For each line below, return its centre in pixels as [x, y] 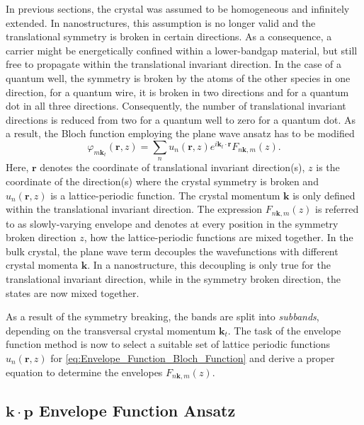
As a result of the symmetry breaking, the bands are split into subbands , [163, 316]
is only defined [324, 195]
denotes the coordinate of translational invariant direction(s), [172, 167]
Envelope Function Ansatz [137, 411]
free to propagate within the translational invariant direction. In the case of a [174, 64]
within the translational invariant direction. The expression [134, 209]
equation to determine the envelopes [84, 372]
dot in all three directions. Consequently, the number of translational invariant [176, 106]
